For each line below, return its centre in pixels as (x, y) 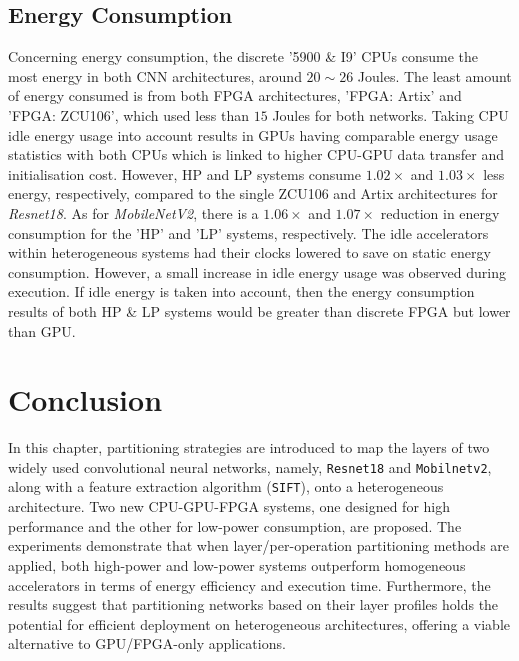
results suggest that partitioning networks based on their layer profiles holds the (253, 604)
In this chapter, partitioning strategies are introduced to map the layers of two (249, 447)
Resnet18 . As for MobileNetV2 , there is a (133, 212)
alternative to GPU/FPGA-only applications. (147, 643)
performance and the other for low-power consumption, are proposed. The (235, 525)
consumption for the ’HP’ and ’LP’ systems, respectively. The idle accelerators (248, 232)
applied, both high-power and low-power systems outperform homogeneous (237, 564)
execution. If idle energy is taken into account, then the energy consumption (241, 291)
